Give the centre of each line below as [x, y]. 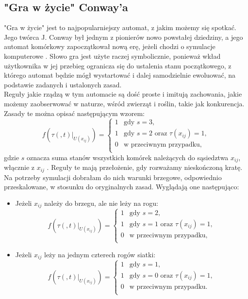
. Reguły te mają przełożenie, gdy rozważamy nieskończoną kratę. [145, 167]
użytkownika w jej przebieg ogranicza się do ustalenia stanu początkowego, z [118, 65]
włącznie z [19, 167]
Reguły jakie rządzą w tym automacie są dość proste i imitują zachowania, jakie [123, 94]
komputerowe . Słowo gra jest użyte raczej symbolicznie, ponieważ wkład [112, 56]
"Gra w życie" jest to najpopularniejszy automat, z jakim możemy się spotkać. [120, 27]
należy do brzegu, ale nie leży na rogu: [101, 203]
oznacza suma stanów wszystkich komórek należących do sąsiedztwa [128, 157]
